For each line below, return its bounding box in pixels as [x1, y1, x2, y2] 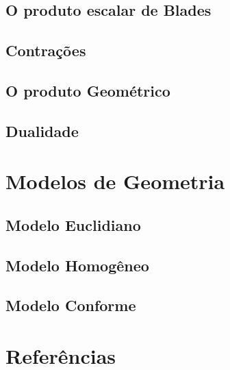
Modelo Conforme [5, 295, 136, 316]
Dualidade [5, 120, 79, 141]
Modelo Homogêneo [5, 254, 149, 275]
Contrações [5, 40, 86, 61]
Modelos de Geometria [5, 167, 225, 195]
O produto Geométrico [5, 79, 170, 101]
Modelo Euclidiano [5, 214, 141, 235]
